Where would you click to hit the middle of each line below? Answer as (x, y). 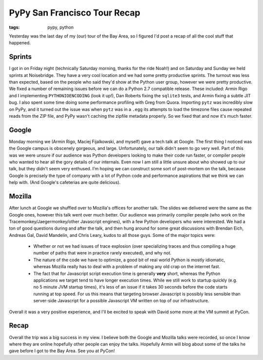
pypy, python (61, 27)
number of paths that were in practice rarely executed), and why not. (102, 253)
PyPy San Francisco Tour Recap (75, 13)
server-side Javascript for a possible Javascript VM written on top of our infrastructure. (121, 301)
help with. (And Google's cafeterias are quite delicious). (65, 182)
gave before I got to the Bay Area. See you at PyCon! (62, 351)
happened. (20, 43)
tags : (14, 27)
